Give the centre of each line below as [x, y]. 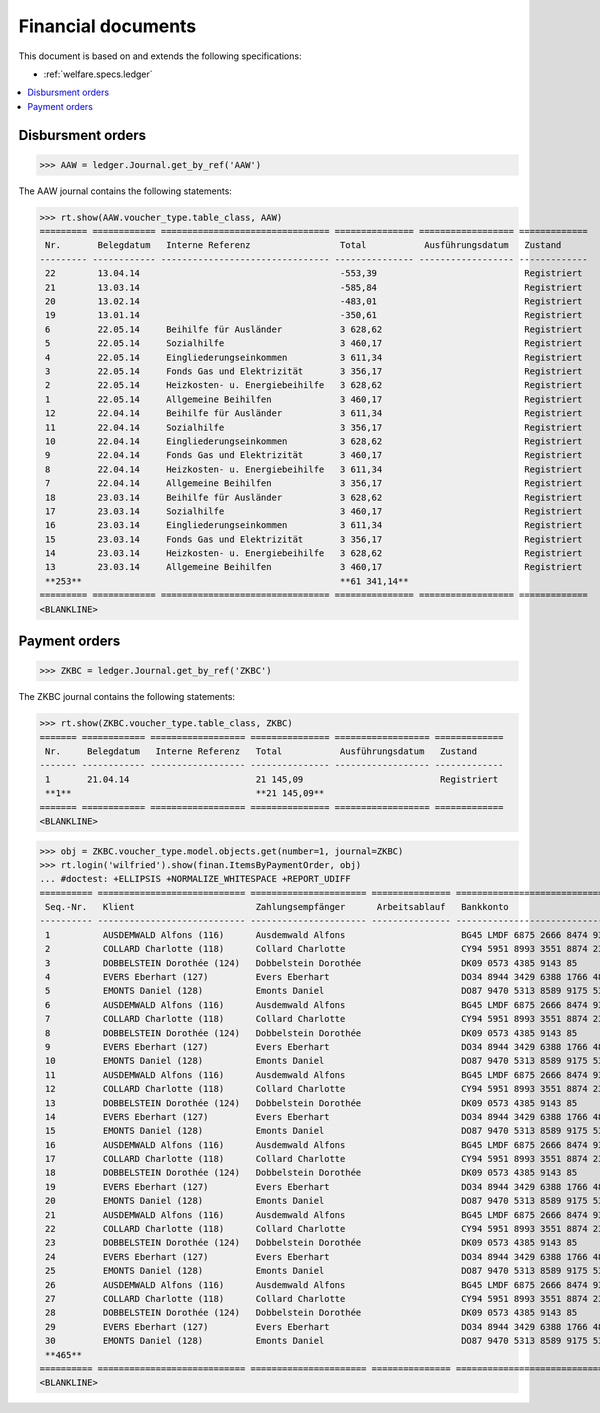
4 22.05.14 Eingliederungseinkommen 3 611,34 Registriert [314, 357]
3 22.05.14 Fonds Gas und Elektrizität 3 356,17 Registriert [314, 371]
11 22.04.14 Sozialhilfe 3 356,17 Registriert [314, 427]
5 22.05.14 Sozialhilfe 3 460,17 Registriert [314, 343]
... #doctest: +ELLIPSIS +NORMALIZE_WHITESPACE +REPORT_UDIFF [195, 879]
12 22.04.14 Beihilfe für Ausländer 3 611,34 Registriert [314, 413]
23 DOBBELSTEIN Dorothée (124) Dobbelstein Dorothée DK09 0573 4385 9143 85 [311, 1243]
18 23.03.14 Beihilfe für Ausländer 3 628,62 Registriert [314, 497]
